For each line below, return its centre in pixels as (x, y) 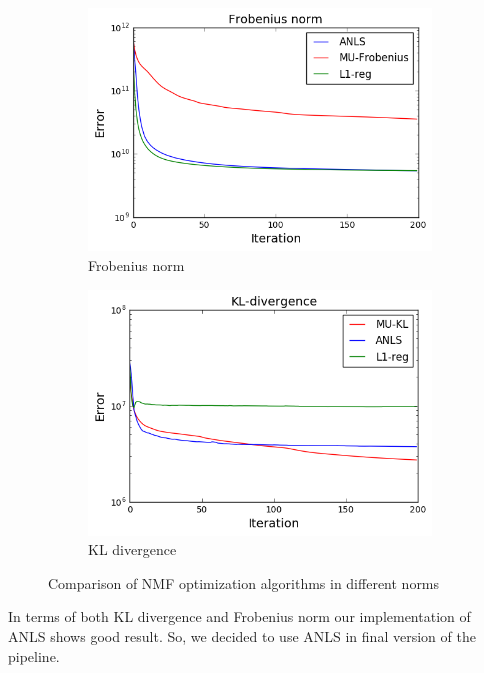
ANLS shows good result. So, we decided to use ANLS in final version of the (242, 636)
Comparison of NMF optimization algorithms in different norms (244, 582)
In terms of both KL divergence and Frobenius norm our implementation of (239, 616)
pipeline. (34, 655)
